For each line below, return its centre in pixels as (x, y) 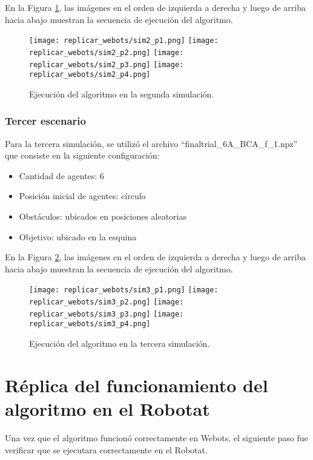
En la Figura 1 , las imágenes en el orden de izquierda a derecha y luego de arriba (155, 7)
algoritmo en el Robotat (107, 408)
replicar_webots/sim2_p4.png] (90, 75)
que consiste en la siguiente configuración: (82, 155)
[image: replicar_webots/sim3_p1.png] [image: (124, 290)
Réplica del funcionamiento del (137, 385)
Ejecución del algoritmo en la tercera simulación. (120, 343)
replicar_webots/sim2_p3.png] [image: (107, 64)
